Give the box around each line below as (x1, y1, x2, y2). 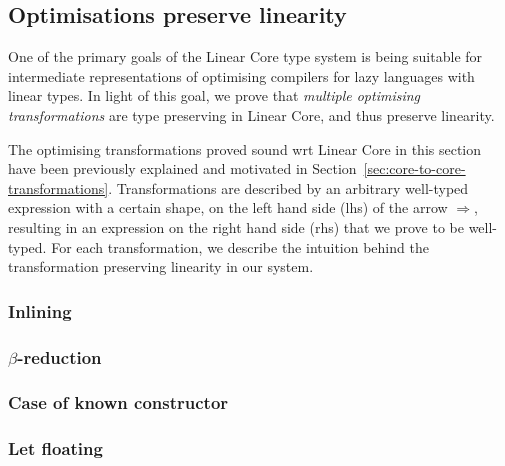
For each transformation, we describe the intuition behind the (51, 236, 429, 257)
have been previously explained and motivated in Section (8, 158, 357, 179)
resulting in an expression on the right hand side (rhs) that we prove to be (8, 216, 464, 237)
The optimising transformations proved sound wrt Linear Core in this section (8, 138, 482, 159)
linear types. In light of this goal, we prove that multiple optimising (8, 85, 421, 106)
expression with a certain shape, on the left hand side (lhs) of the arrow (8, 197, 448, 218)
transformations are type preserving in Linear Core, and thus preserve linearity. (8, 104, 495, 125)
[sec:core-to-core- (363, 158, 466, 179)
